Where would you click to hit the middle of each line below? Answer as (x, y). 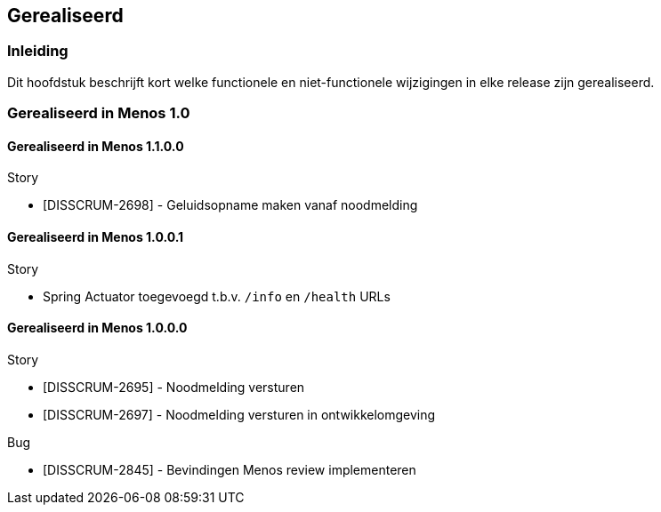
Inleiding (38, 51)
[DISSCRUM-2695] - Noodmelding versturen (174, 387)
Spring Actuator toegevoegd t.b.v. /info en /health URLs (217, 296)
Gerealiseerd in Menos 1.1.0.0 (96, 146)
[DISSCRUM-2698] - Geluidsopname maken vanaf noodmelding (230, 205)
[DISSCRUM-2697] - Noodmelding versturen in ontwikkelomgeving (239, 414)
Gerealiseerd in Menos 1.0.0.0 (97, 328)
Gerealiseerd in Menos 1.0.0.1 (96, 237)
